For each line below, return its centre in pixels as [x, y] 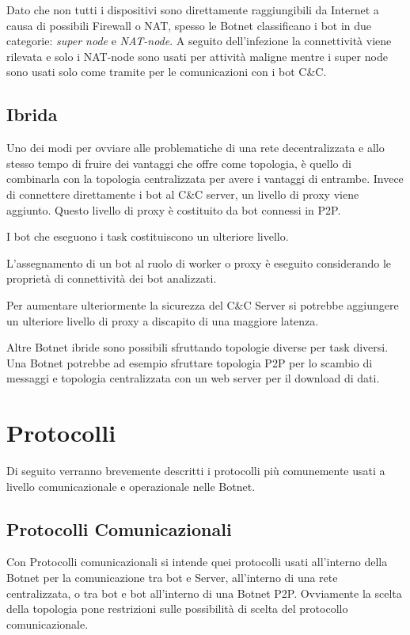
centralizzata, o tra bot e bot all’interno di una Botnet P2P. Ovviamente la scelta [204, 593]
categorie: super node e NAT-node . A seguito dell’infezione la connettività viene [199, 41]
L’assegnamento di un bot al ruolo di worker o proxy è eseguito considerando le [199, 262]
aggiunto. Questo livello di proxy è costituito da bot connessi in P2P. [174, 209]
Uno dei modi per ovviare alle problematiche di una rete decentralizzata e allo [196, 148]
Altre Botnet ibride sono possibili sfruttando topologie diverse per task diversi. [197, 347]
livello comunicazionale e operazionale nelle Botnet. [131, 486]
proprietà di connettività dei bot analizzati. [112, 278]
